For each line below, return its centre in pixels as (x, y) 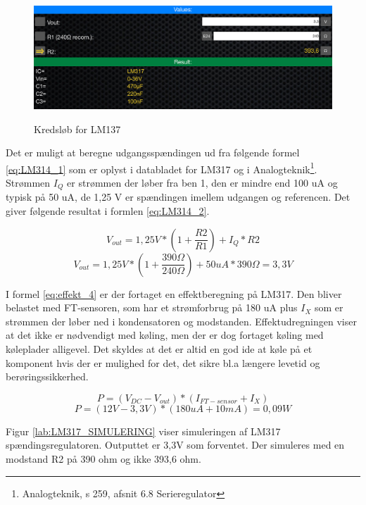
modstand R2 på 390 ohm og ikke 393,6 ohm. (103, 459)
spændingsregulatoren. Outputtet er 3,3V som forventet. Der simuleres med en (175, 445)
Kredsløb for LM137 (77, 129)
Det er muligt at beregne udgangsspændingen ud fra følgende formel (153, 152)
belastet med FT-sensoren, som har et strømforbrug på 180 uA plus (152, 307)
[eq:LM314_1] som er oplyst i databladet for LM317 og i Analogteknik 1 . (162, 168)
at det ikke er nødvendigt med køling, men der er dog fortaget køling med (165, 335)
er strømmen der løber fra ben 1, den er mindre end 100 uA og (202, 183)
